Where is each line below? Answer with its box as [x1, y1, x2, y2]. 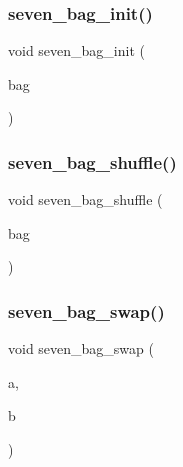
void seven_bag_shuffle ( [8, 189, 163, 210]
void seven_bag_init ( [8, 40, 145, 61]
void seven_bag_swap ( [8, 338, 154, 359]
